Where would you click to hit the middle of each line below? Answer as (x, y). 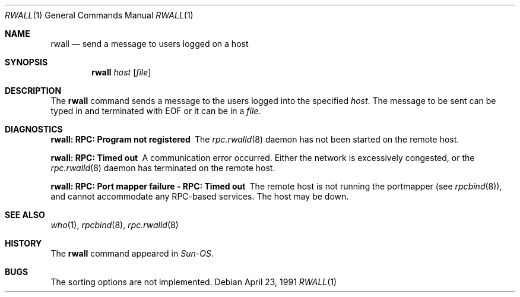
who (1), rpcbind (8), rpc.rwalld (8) (115, 225)
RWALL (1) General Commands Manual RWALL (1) (99, 15)
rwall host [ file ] (121, 72)
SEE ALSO (25, 215)
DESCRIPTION (33, 91)
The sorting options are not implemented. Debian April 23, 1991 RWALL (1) (194, 282)
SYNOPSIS (26, 62)
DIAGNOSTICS (34, 129)
